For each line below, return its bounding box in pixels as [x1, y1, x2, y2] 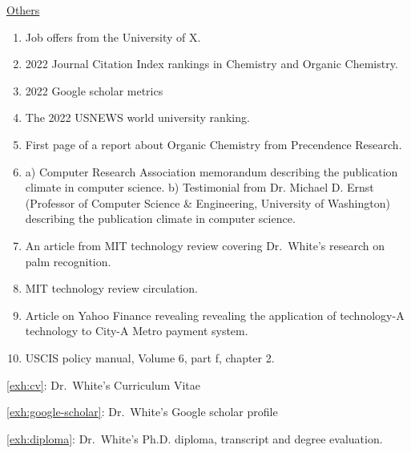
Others [6, 2, 40, 18]
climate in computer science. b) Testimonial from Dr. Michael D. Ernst [25, 179, 374, 196]
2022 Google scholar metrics [25, 82, 163, 99]
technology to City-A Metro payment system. [25, 322, 248, 339]
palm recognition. [25, 253, 111, 269]
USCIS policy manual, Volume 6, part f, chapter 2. [25, 349, 275, 366]
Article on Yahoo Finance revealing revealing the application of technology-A [25, 306, 405, 323]
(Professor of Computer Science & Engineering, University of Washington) [25, 194, 390, 211]
